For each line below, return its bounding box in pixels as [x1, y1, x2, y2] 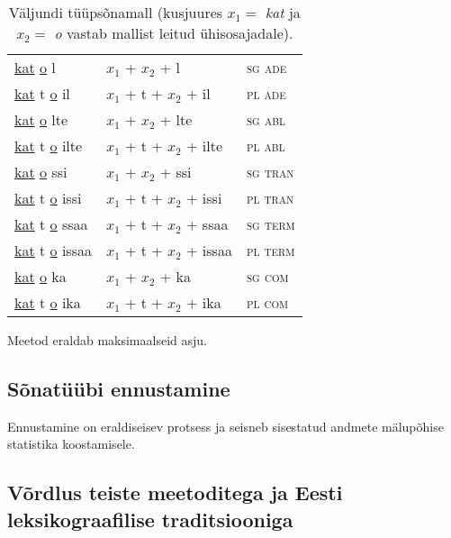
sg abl [246, 109, 285, 130]
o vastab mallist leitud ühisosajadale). [54, 23, 293, 43]
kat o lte [14, 109, 68, 130]
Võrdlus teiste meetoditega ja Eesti [7, 479, 343, 506]
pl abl [246, 135, 285, 156]
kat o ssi [14, 161, 68, 182]
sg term [246, 214, 295, 234]
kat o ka [14, 266, 67, 287]
